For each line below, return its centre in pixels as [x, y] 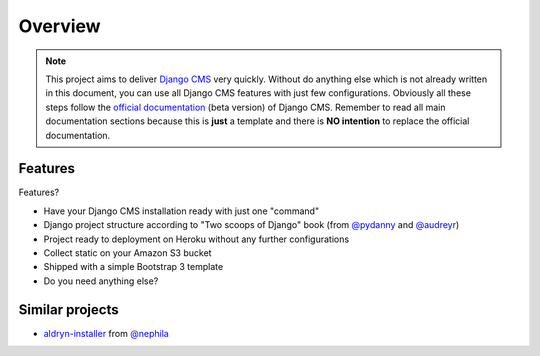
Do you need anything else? [101, 281]
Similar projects [68, 309]
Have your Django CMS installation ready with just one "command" [181, 211]
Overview [59, 26]
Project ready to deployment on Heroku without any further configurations [196, 239]
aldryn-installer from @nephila [106, 333]
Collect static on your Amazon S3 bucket [127, 252]
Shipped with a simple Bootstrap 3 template [133, 267]
